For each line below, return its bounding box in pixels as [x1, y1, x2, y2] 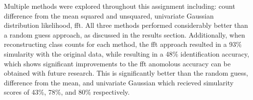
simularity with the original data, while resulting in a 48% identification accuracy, [4, 48, 250, 59]
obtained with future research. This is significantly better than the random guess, [4, 68, 248, 78]
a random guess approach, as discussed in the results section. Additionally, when [4, 29, 245, 40]
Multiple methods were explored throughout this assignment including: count [4, 1, 235, 11]
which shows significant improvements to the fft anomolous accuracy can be [4, 58, 231, 68]
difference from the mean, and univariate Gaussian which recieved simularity [4, 77, 234, 87]
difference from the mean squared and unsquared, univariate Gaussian [4, 10, 214, 20]
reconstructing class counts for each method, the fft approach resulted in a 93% [4, 39, 242, 49]
